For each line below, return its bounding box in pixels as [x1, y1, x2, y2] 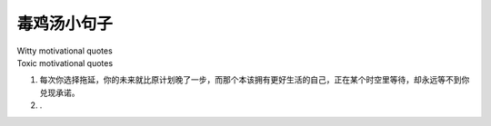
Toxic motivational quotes [16, 57, 114, 68]
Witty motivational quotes [16, 45, 113, 56]
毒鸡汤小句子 [16, 14, 114, 34]
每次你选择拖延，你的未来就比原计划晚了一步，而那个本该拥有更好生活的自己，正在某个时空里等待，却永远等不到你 [39, 74, 470, 85]
